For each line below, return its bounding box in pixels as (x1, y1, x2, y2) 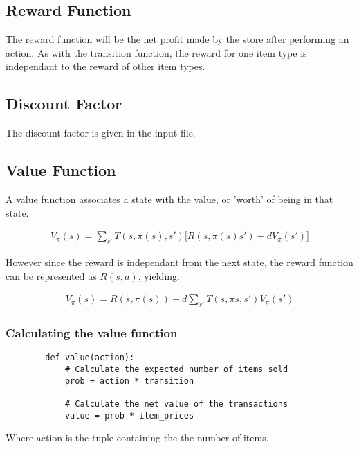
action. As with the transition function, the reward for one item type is (6, 45, 307, 60)
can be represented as (6, 268, 97, 283)
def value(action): (45, 353, 135, 363)
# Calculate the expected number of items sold (64, 364, 288, 374)
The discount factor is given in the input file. (6, 125, 196, 140)
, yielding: (138, 268, 180, 283)
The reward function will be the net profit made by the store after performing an (6, 32, 349, 46)
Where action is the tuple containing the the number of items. (6, 430, 269, 445)
